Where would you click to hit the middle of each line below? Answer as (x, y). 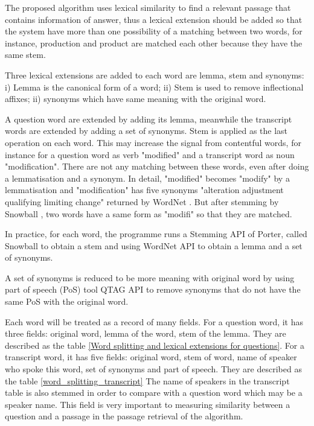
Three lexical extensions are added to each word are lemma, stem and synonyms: (155, 75)
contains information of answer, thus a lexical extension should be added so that (154, 19)
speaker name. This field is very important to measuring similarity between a (148, 404)
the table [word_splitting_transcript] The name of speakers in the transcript (147, 380)
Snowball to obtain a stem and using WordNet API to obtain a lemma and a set (154, 245)
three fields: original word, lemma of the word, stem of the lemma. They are (146, 333)
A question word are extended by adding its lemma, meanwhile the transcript (149, 119)
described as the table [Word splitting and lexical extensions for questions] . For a (155, 345)
